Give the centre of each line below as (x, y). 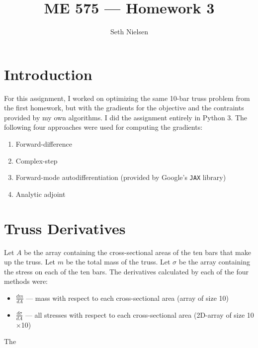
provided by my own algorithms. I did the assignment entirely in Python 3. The (126, 117)
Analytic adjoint (41, 194)
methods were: (26, 281)
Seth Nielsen (129, 32)
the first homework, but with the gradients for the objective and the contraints (124, 108)
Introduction (48, 74)
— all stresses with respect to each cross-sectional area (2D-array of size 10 (139, 314)
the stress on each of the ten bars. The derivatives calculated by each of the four (127, 271)
